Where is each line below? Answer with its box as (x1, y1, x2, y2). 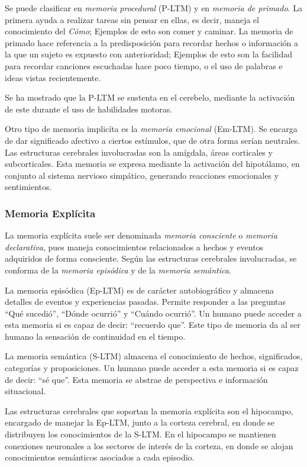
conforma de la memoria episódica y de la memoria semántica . (5, 263, 231, 276)
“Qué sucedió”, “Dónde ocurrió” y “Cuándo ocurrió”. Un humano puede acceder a (5, 307, 302, 319)
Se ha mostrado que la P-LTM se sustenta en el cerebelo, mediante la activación (5, 91, 295, 104)
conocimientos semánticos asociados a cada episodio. (5, 451, 195, 463)
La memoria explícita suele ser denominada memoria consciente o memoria (5, 229, 277, 241)
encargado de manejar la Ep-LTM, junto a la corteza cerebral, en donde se (5, 416, 275, 429)
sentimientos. (5, 181, 52, 193)
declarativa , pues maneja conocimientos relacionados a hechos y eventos (5, 240, 264, 253)
